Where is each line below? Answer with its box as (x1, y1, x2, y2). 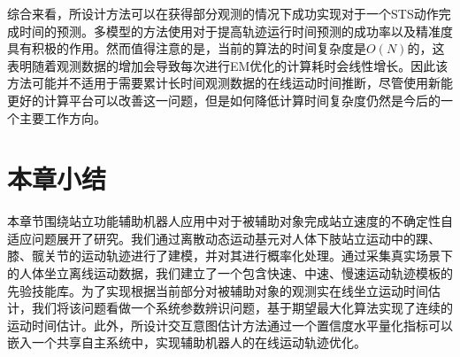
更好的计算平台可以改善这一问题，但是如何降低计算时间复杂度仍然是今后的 (7, 90, 441, 109)
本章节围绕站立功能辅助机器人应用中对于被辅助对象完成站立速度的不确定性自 (7, 212, 453, 230)
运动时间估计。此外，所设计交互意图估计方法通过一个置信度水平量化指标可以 (7, 315, 453, 334)
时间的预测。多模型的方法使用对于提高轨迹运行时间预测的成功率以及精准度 (19, 21, 453, 40)
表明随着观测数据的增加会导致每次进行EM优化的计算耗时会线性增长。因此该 (7, 56, 448, 74)
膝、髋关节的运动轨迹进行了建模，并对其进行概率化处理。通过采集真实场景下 (7, 246, 453, 265)
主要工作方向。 (19, 108, 106, 127)
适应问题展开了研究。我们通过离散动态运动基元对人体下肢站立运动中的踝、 (7, 229, 441, 247)
